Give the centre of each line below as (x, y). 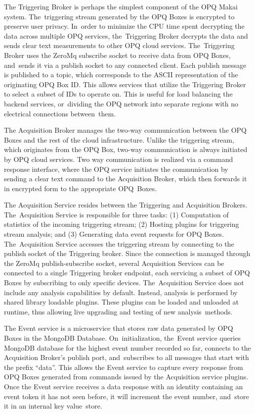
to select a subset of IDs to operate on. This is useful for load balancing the (118, 94)
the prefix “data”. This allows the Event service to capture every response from (124, 367)
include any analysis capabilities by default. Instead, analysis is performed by (121, 292)
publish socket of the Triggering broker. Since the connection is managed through (127, 253)
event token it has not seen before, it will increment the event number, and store (127, 396)
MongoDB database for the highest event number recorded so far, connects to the (127, 347)
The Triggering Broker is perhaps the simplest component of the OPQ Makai (121, 6)
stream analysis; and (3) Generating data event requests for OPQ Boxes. (114, 234)
